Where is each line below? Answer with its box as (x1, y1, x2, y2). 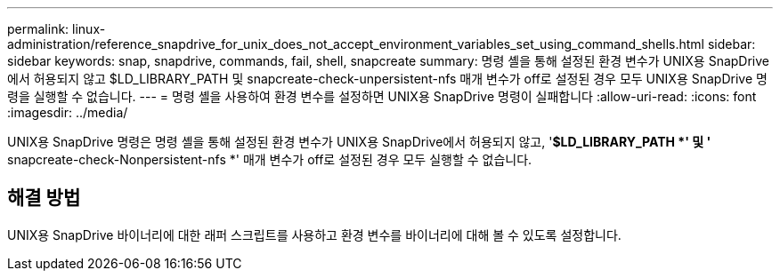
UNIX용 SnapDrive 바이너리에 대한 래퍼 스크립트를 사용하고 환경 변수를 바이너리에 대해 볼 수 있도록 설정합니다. (7, 226, 622, 242)
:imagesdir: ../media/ (7, 105, 128, 120)
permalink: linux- (7, 21, 106, 36)
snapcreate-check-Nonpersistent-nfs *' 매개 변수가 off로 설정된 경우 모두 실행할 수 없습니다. (7, 152, 532, 167)
